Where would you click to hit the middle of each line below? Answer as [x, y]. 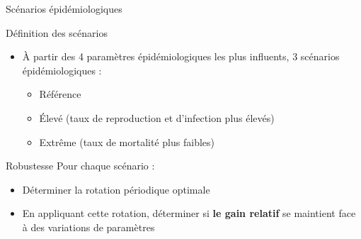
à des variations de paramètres [88, 227]
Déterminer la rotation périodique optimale [116, 189]
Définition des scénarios [57, 32]
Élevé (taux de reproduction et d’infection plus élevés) [157, 117]
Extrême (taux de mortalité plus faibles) [127, 141]
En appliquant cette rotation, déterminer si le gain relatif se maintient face [189, 213]
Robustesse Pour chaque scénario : [80, 166]
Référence [60, 94]
